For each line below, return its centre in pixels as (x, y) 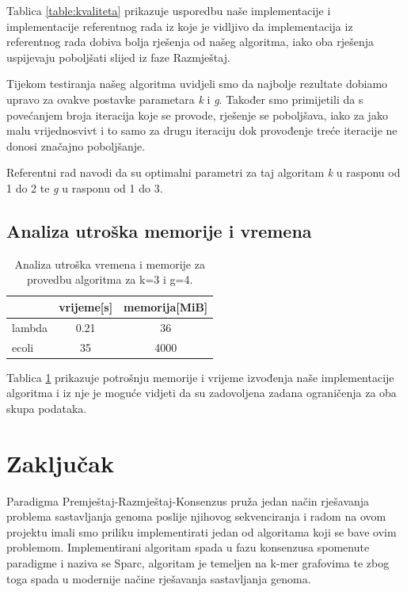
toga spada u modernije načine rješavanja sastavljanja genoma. (159, 578)
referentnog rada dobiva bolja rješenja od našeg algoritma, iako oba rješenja (190, 42)
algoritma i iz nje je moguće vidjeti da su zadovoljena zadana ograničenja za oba (202, 393)
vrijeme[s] (86, 306)
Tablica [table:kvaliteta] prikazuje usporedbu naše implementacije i (169, 10)
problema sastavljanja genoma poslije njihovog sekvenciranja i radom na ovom (196, 516)
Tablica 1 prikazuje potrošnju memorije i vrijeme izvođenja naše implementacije (200, 377)
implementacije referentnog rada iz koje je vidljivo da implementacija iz (180, 26)
